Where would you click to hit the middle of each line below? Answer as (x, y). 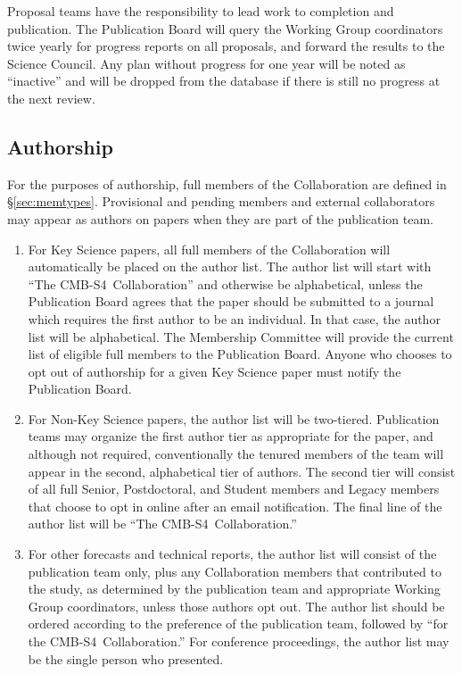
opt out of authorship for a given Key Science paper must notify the (214, 371)
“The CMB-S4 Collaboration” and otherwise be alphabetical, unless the (225, 283)
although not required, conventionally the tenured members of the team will (236, 454)
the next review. (51, 98)
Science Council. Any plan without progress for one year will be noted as (206, 63)
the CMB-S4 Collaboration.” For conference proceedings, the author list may (239, 641)
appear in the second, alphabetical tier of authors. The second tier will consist (242, 471)
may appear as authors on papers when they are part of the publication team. (221, 218)
